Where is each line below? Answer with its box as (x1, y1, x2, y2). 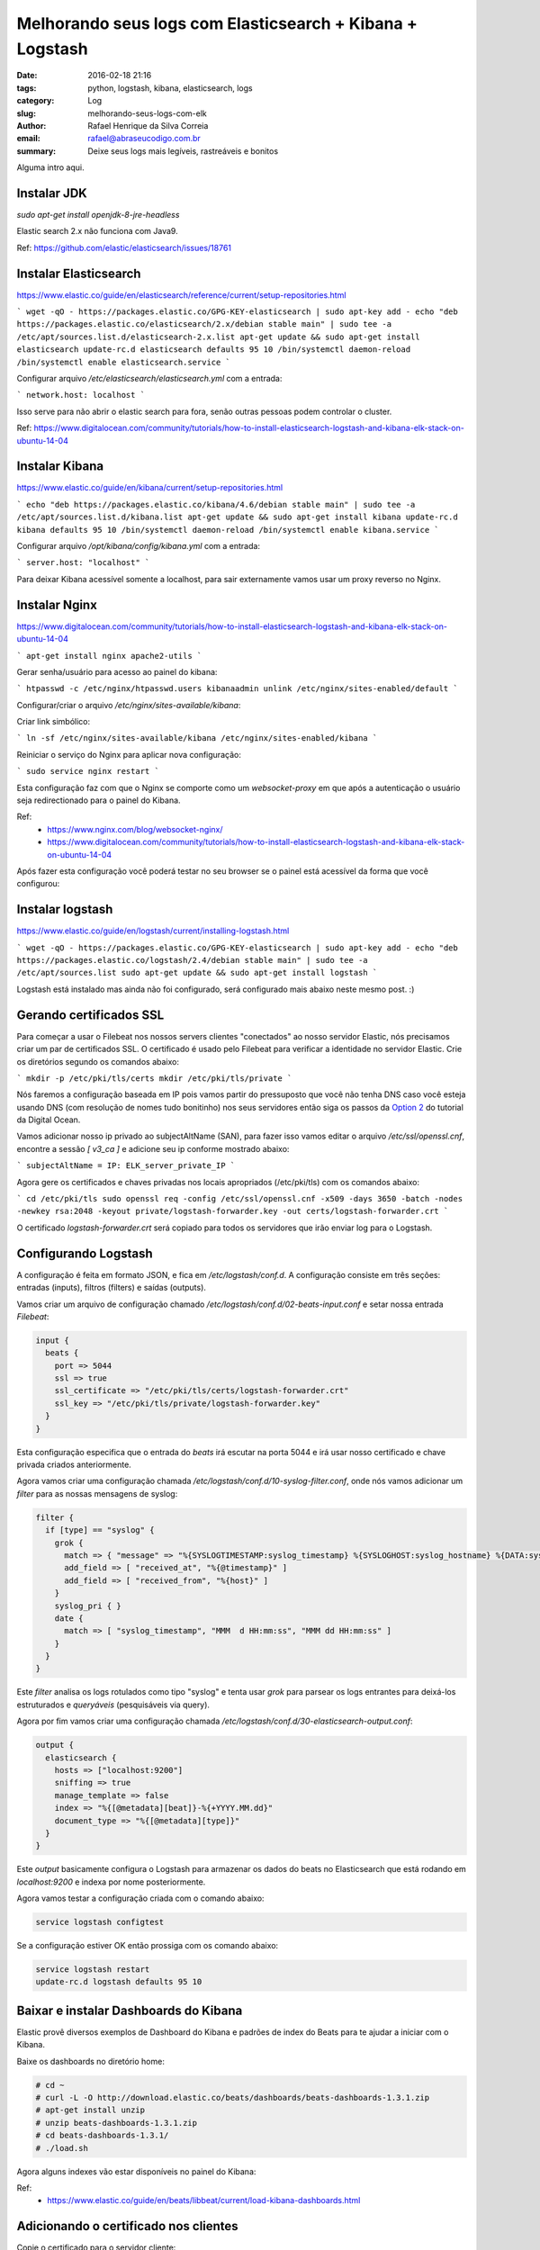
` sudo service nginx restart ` (16, 766, 159, 777)
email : (16, 133, 40, 144)
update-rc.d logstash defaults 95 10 (35, 1976, 202, 1987)
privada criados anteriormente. (16, 1459, 132, 1470)
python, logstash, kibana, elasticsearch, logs (87, 82, 253, 94)
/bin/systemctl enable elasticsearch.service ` (16, 356, 231, 367)
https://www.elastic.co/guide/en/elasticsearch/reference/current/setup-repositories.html (16, 289, 346, 301)
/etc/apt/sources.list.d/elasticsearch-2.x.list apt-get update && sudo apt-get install (16, 331, 420, 342)
